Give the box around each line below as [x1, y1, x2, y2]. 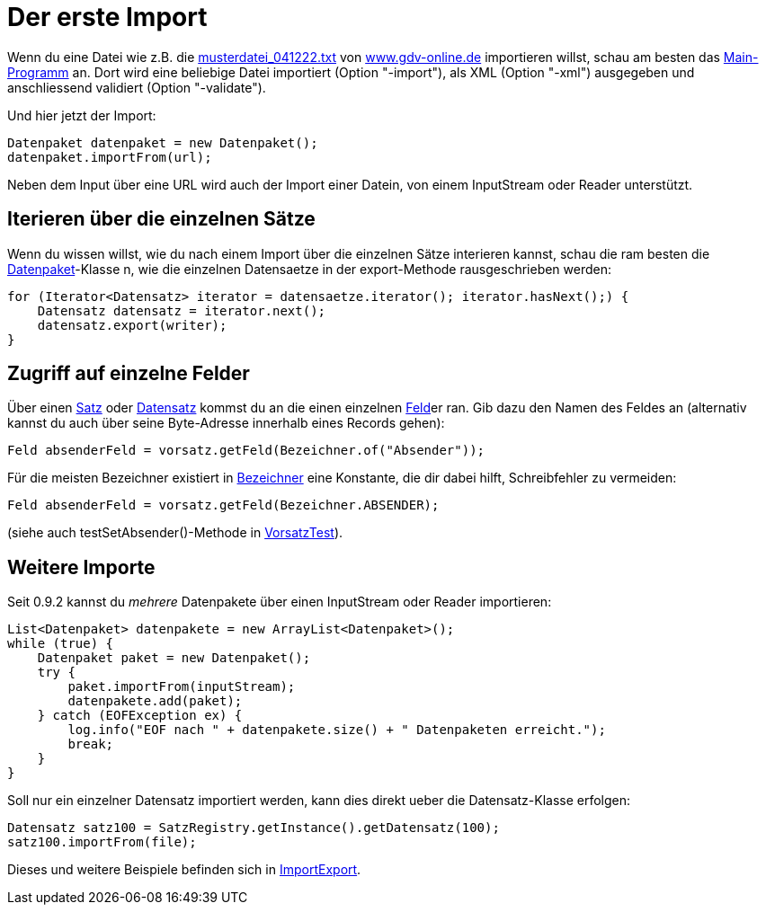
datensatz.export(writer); [37, 317, 227, 332]
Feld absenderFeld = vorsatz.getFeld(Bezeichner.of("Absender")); [7, 443, 485, 458]
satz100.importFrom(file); [7, 835, 197, 850]
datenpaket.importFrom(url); [7, 149, 212, 164]
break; [67, 737, 114, 752]
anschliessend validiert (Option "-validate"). [7, 79, 266, 95]
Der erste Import [7, 2, 208, 32]
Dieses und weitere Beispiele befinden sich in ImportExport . [7, 862, 361, 878]
